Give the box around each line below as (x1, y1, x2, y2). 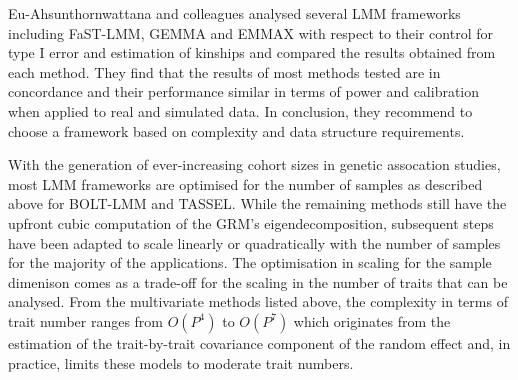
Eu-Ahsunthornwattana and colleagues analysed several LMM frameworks (8, 3, 461, 23)
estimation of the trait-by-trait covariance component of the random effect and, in (8, 332, 511, 353)
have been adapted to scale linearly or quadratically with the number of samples (8, 232, 501, 253)
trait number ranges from (8, 310, 164, 331)
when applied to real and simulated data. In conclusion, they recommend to (8, 100, 473, 121)
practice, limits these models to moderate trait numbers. (8, 352, 354, 373)
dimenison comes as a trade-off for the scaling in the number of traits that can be (8, 271, 508, 292)
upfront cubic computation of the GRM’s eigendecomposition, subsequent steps (8, 212, 494, 233)
